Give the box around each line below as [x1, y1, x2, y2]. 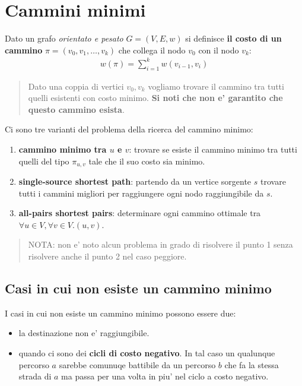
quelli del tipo [18, 154, 69, 167]
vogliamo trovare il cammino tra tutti [148, 80, 284, 92]
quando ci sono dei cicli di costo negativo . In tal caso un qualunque [18, 347, 275, 359]
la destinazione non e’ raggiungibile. [18, 327, 150, 339]
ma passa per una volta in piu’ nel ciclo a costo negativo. [61, 370, 269, 382]
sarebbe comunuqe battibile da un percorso [59, 358, 216, 371]
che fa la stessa [224, 358, 279, 371]
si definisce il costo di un [185, 32, 282, 45]
